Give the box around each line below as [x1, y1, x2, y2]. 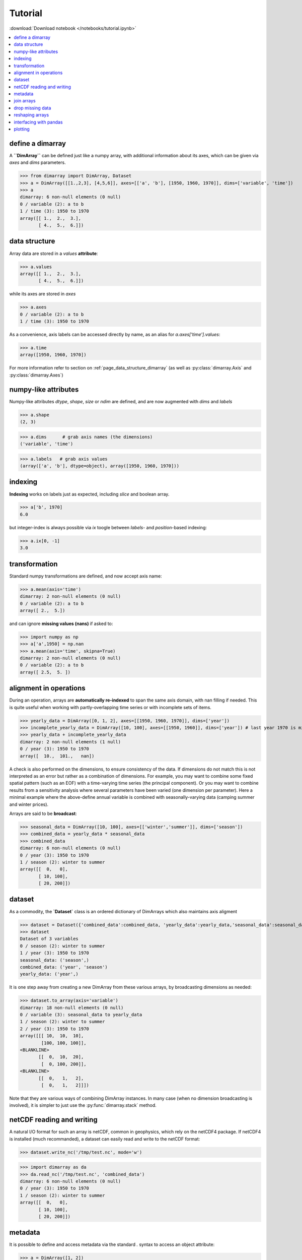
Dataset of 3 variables [20, 936, 79, 942]
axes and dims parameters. [9, 159, 66, 166]
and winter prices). [9, 801, 49, 807]
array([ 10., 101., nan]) [20, 753, 95, 759]
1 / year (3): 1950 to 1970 [20, 950, 89, 956]
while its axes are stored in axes [9, 291, 76, 297]
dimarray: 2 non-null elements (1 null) [20, 739, 121, 744]
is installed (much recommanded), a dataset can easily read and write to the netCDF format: [9, 1136, 200, 1142]
